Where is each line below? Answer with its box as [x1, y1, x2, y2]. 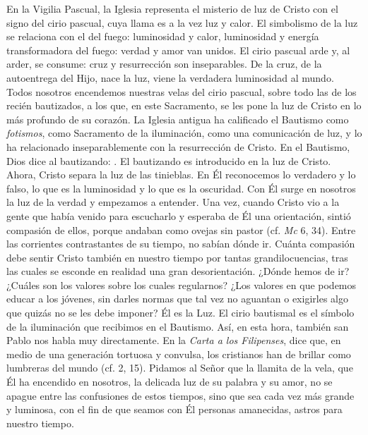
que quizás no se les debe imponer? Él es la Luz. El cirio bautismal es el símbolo [6, 305, 355, 320]
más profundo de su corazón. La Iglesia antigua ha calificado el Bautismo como [6, 111, 349, 126]
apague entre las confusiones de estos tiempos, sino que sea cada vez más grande [6, 388, 355, 403]
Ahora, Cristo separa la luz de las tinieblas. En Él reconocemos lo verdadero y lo [6, 167, 356, 182]
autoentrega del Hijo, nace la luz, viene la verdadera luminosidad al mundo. [6, 70, 334, 85]
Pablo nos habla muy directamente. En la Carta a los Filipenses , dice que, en [6, 333, 341, 348]
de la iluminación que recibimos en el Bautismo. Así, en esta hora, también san [6, 319, 349, 333]
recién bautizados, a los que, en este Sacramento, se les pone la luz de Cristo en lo [6, 98, 362, 113]
